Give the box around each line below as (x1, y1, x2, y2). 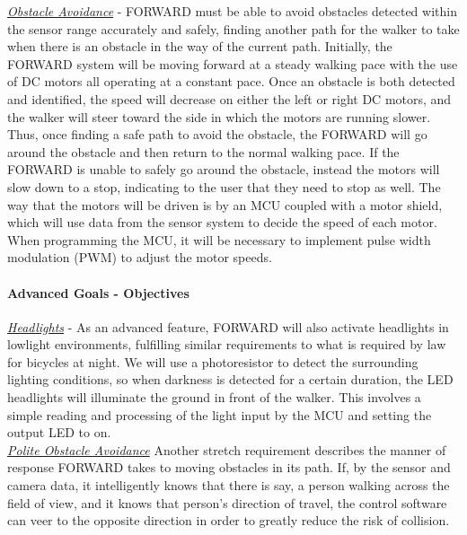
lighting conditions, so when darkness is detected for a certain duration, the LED (7, 370, 454, 389)
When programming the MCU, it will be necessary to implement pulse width (7, 230, 431, 249)
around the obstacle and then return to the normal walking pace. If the (7, 142, 400, 161)
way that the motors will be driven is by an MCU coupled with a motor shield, (7, 195, 443, 214)
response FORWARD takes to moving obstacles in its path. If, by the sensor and (7, 458, 451, 477)
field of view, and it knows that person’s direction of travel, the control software (7, 493, 447, 512)
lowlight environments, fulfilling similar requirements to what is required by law (7, 335, 446, 354)
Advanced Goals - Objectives (7, 283, 189, 302)
